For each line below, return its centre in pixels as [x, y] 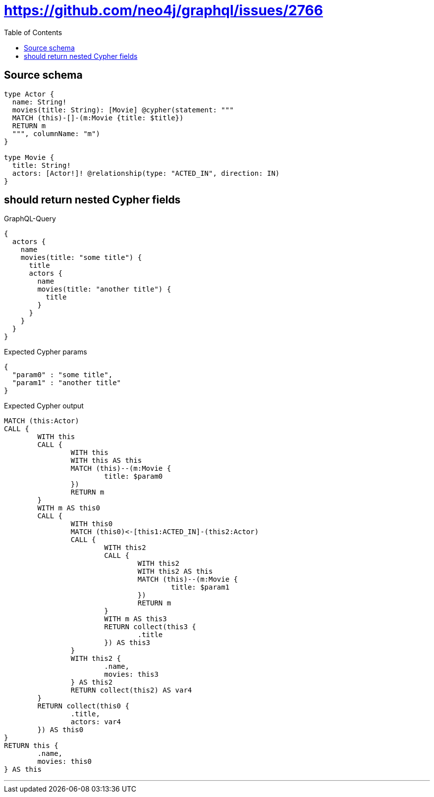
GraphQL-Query [30, 219]
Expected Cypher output [44, 406]
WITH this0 [92, 524]
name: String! [39, 102]
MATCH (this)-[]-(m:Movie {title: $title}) [98, 118]
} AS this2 [92, 682]
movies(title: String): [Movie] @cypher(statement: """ [123, 110]
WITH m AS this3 [136, 619]
